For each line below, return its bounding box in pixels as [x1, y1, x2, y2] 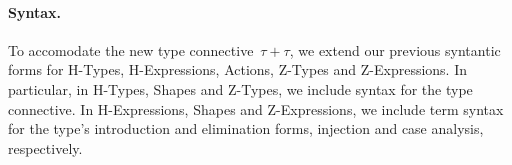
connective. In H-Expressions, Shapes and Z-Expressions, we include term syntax [8, 98, 504, 119]
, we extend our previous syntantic [289, 39, 501, 60]
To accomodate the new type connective [8, 39, 254, 60]
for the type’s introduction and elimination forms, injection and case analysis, [8, 118, 484, 139]
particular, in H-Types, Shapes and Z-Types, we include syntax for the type [8, 78, 473, 99]
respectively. [8, 137, 83, 158]
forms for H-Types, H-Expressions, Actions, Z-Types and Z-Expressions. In [8, 59, 468, 80]
